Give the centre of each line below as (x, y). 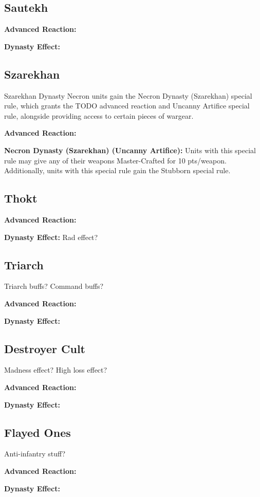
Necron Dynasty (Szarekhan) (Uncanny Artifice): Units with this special (130, 150)
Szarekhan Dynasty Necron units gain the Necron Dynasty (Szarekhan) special (128, 95)
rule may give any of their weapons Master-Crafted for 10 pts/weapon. (115, 160)
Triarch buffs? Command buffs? (54, 286)
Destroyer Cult (45, 348)
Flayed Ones (38, 432)
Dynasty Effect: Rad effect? (51, 237)
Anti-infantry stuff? (35, 454)
